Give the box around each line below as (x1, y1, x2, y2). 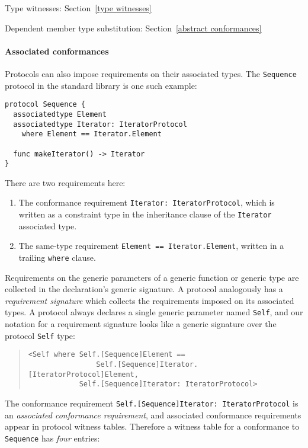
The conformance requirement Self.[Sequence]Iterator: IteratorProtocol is (5, 396, 299, 409)
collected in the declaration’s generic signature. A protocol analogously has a (5, 283, 283, 295)
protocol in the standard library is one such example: (5, 79, 197, 91)
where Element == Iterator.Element (21, 130, 162, 139)
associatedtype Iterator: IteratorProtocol (13, 120, 187, 129)
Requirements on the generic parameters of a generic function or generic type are (5, 271, 299, 283)
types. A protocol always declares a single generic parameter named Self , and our (5, 306, 303, 318)
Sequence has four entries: (5, 431, 100, 444)
